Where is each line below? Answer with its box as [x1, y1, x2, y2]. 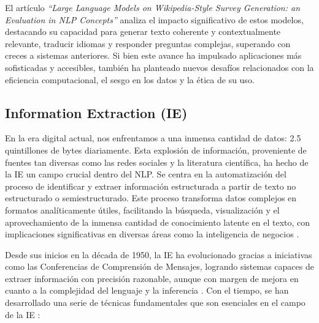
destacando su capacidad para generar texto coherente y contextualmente [5, 25, 281, 38]
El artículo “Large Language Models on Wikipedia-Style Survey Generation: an [5, 1, 301, 13]
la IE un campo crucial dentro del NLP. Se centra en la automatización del [5, 168, 286, 180]
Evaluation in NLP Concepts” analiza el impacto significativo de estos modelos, [5, 13, 304, 26]
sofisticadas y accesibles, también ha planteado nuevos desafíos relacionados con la [5, 61, 314, 73]
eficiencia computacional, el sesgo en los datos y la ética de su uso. [5, 73, 255, 86]
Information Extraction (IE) [5, 103, 188, 122]
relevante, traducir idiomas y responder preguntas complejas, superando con [5, 37, 291, 50]
